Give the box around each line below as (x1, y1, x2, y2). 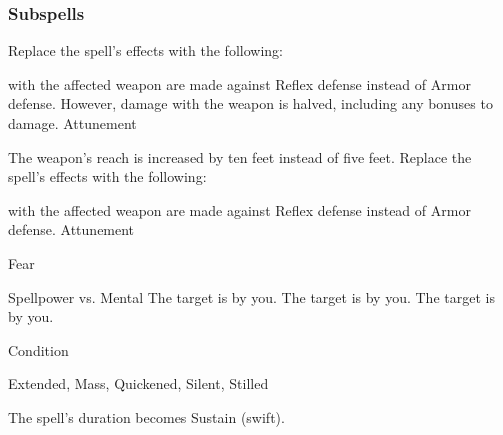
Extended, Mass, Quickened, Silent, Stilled (8, 373, 269, 394)
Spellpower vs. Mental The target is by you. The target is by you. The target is (8, 286, 495, 307)
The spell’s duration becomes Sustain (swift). (8, 406, 285, 427)
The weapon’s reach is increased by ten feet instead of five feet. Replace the (8, 146, 472, 167)
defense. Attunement (8, 219, 135, 240)
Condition (8, 339, 69, 360)
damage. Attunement (8, 113, 137, 133)
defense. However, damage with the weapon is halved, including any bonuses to (8, 93, 493, 114)
